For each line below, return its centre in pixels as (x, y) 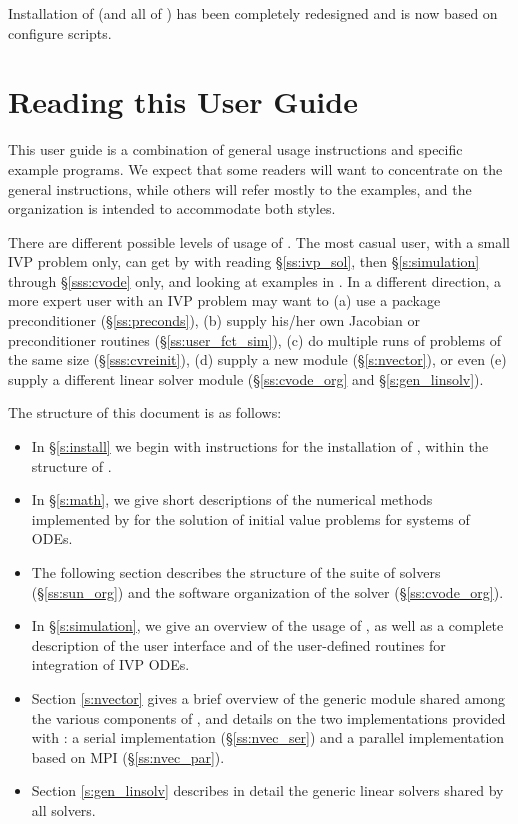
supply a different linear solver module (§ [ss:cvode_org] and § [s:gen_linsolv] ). (246, 378)
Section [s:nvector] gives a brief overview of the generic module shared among (268, 697)
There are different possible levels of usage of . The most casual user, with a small (259, 241)
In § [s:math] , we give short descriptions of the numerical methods (232, 499)
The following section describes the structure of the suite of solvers (236, 572)
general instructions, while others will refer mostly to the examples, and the (240, 188)
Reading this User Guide (183, 101)
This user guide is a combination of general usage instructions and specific (235, 149)
